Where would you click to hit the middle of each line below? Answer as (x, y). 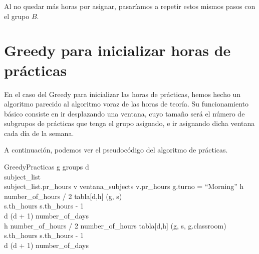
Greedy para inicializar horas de (117, 50)
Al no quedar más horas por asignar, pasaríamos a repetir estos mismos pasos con (130, 6)
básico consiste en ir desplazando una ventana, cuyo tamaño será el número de (124, 113)
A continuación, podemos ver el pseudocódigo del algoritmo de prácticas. (116, 150)
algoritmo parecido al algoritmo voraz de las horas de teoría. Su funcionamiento (126, 104)
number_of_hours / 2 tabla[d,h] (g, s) (63, 196)
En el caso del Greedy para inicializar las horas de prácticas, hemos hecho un (122, 94)
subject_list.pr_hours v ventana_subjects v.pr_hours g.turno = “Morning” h (124, 186)
